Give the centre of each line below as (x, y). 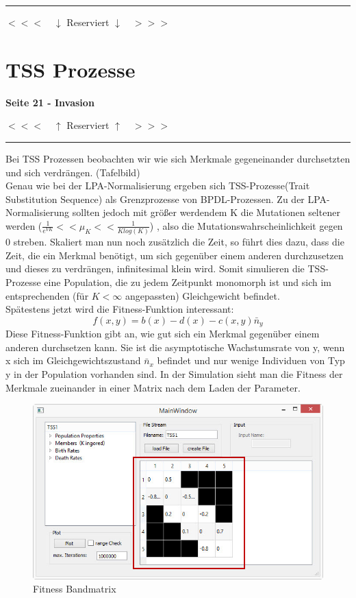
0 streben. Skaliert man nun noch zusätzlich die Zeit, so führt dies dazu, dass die (175, 242)
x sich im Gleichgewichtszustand (73, 360)
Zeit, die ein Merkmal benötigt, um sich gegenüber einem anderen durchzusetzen (175, 255)
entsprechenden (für (47, 295)
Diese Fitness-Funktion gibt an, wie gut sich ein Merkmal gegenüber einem (163, 334)
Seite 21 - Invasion (50, 102)
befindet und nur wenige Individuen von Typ (251, 360)
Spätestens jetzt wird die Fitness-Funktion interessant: (120, 309)
